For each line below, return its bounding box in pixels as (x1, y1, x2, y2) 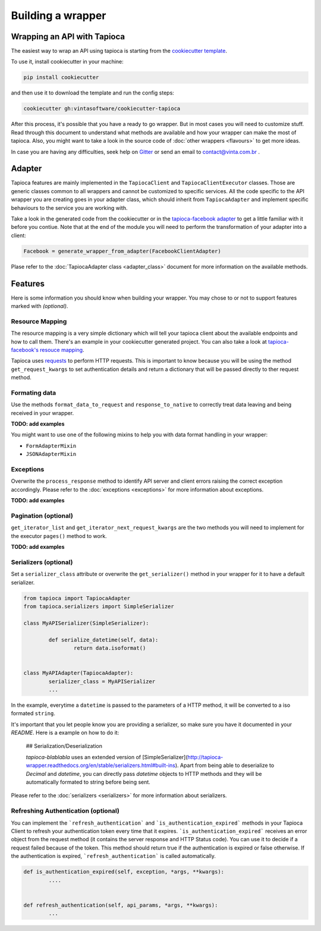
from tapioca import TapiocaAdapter (23, 595, 131, 602)
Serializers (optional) (11, 558, 73, 566)
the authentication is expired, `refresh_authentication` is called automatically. (11, 853, 216, 860)
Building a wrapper (11, 9, 106, 22)
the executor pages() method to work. (11, 532, 107, 539)
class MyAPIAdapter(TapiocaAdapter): (23, 669, 134, 677)
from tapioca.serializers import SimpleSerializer (23, 603, 175, 610)
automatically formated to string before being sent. (26, 779, 151, 786)
